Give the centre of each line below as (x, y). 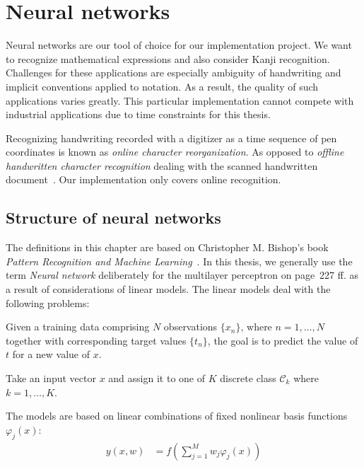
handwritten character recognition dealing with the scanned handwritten (162, 165)
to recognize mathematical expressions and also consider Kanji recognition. (168, 58)
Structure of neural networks (113, 218)
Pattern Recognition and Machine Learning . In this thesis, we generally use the (179, 261)
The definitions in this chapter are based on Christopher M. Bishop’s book (167, 247)
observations (190, 327)
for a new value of (51, 354)
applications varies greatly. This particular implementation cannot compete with (180, 100)
